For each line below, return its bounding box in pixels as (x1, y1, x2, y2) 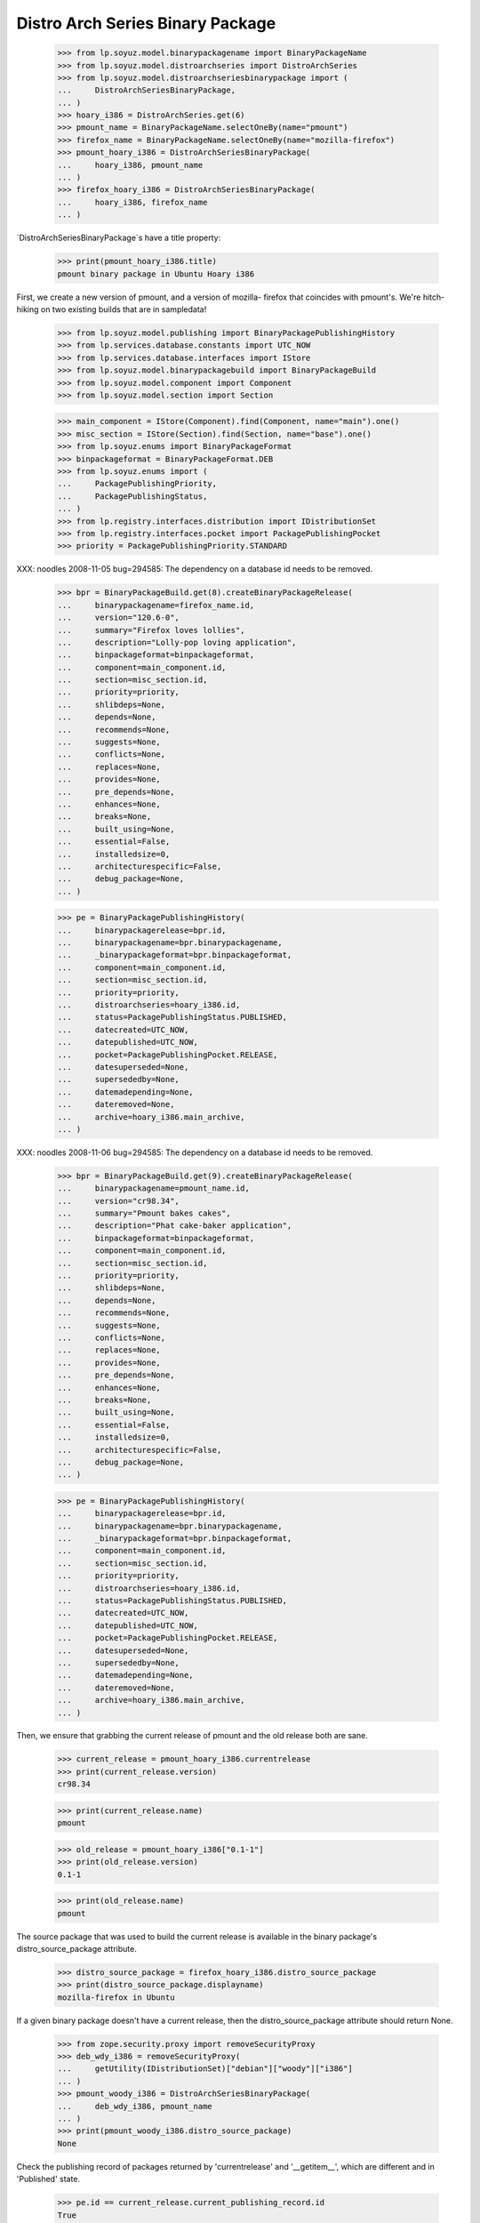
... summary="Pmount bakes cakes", (57, 1208, 231, 1218)
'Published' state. (16, 2174, 80, 2185)
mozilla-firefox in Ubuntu (57, 1992, 175, 2002)
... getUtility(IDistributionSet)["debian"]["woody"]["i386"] (57, 2064, 353, 2074)
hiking (16, 303, 39, 315)
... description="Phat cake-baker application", (57, 1221, 292, 1231)
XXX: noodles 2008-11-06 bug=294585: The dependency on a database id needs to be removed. (16, 1147, 373, 1158)
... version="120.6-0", (57, 613, 180, 622)
